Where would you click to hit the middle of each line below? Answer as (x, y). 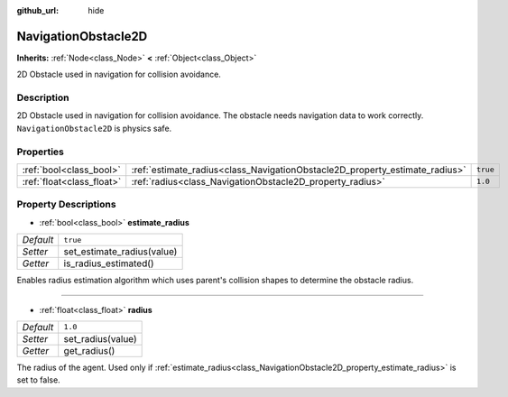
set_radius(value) (100, 338)
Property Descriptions (66, 205)
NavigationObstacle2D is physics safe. (94, 128)
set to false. (38, 380)
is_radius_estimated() (109, 263)
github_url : (37, 10)
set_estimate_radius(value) (120, 252)
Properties (41, 152)
